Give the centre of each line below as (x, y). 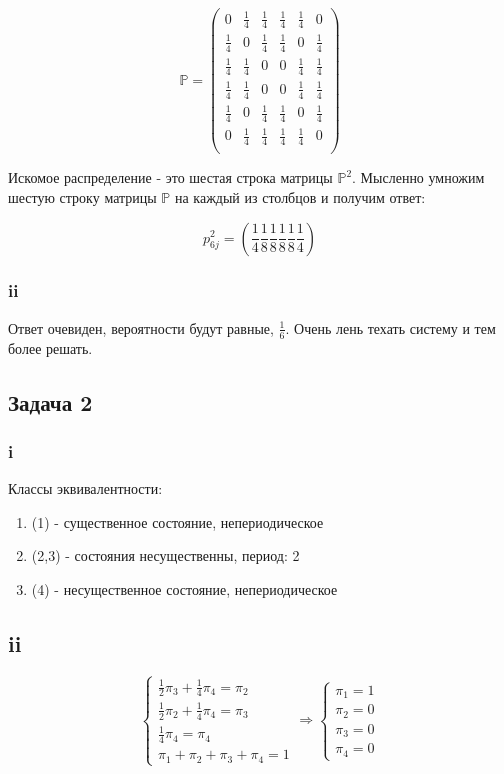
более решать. (50, 347)
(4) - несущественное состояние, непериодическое (184, 588)
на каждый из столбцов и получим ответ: (300, 196)
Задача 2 (50, 401)
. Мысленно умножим (418, 177)
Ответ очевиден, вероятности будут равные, (141, 327)
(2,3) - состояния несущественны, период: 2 (165, 555)
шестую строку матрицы (82, 196)
